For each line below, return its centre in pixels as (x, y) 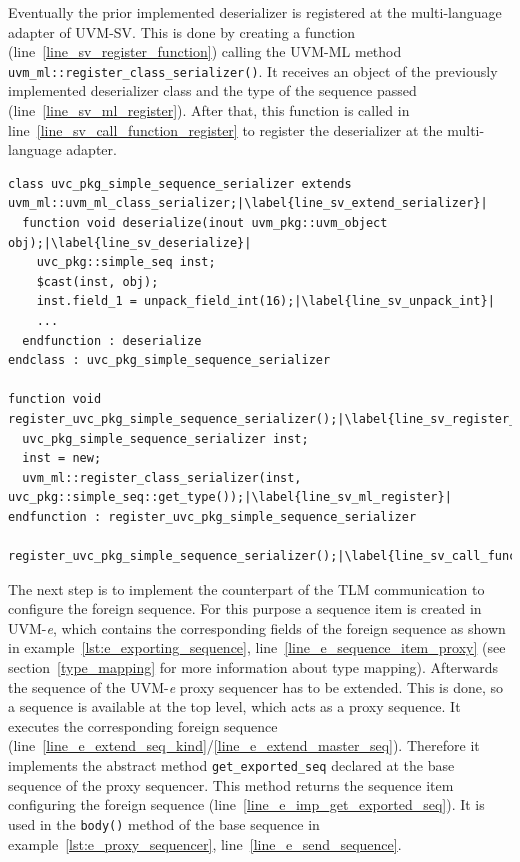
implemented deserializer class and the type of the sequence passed (212, 90)
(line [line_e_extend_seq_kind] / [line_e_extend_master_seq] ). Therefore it (244, 745)
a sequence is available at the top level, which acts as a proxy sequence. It (234, 706)
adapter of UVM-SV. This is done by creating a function (182, 31)
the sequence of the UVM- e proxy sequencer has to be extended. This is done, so (256, 686)
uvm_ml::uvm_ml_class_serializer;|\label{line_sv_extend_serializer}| (248, 203)
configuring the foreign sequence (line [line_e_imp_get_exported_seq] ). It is (246, 804)
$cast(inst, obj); (97, 281)
